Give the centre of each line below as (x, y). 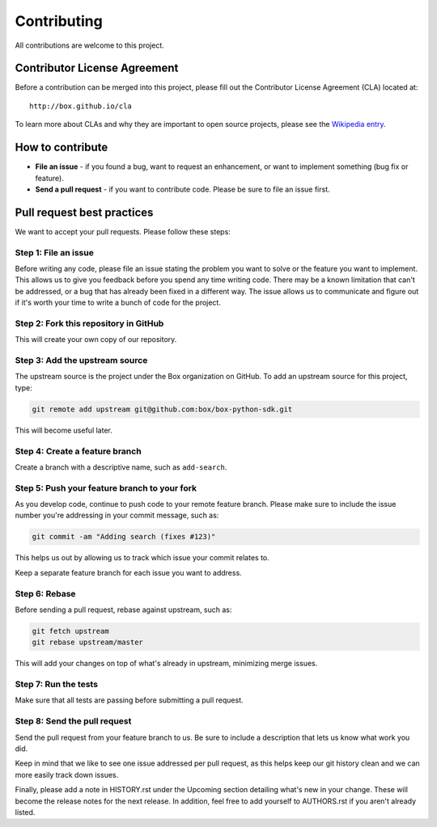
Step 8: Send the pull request (73, 721)
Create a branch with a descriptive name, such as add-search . (121, 467)
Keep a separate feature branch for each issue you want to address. (128, 572)
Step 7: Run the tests (57, 685)
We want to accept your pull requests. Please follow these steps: (123, 231)
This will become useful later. (64, 430)
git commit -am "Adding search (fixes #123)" (124, 537)
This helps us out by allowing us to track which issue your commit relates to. (142, 558)
